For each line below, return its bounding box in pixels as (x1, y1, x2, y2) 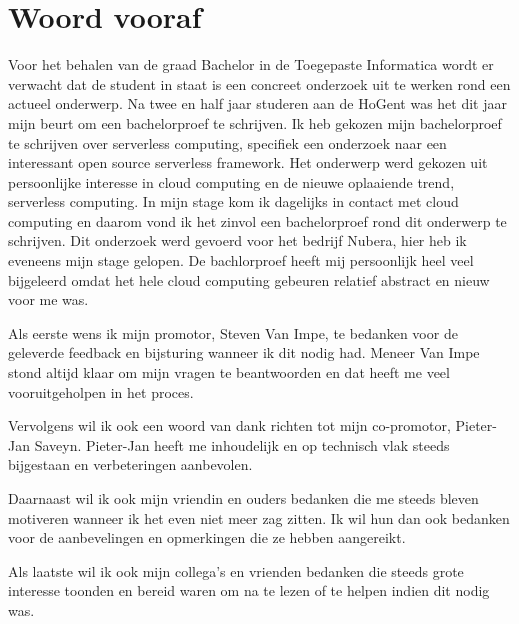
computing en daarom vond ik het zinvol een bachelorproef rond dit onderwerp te (8, 210, 507, 231)
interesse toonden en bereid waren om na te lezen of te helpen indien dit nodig (8, 580, 490, 601)
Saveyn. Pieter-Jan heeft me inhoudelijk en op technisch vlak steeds (34, 434, 450, 455)
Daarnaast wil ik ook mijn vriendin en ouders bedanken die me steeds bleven (8, 488, 479, 508)
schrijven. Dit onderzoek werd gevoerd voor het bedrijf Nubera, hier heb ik (8, 230, 467, 251)
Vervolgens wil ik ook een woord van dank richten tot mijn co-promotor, (8, 415, 451, 436)
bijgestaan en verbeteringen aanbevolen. (8, 454, 253, 475)
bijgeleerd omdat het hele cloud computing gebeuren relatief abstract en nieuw (8, 269, 490, 290)
